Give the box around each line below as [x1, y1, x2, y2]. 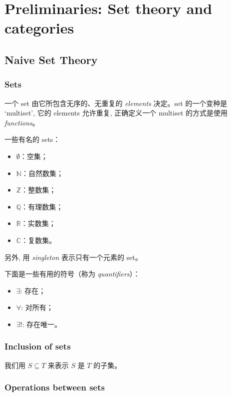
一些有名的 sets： [4, 134, 60, 144]
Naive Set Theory [4, 51, 98, 67]
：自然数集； [21, 167, 63, 178]
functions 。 [4, 117, 39, 127]
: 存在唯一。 [22, 318, 62, 329]
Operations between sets [4, 381, 105, 393]
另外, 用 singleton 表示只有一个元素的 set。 [4, 251, 142, 262]
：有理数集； [21, 201, 63, 211]
